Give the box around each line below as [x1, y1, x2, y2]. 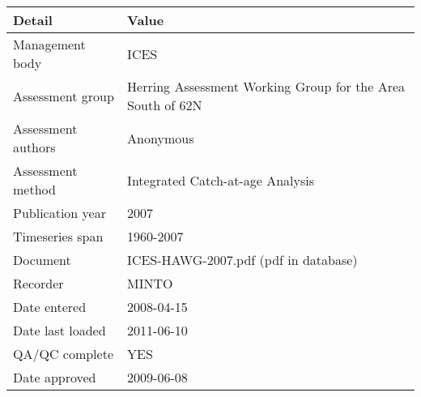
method [13, 180, 56, 198]
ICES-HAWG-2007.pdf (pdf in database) [127, 250, 358, 269]
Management [13, 35, 86, 53]
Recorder [13, 274, 64, 292]
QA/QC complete [13, 344, 113, 363]
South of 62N [127, 96, 202, 114]
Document [13, 250, 71, 269]
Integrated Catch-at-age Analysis [127, 170, 314, 190]
